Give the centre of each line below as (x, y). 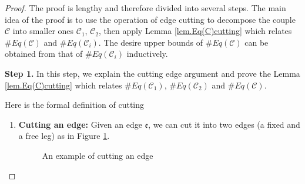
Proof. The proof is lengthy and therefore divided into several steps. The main (145, 8)
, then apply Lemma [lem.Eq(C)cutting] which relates (195, 31)
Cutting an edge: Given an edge (80, 124)
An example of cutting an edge (98, 155)
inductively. (147, 54)
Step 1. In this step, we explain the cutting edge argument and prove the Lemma (152, 73)
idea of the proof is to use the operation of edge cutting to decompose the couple (150, 19)
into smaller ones (43, 31)
